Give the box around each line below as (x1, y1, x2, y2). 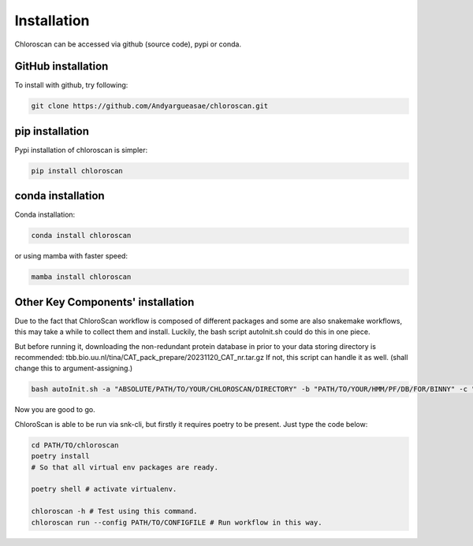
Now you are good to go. (14, 405, 95, 414)
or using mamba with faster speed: (14, 251, 128, 261)
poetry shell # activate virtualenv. (31, 485, 177, 494)
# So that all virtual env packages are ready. (31, 462, 218, 472)
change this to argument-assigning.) (14, 363, 133, 373)
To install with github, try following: (14, 80, 128, 90)
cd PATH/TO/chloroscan (31, 440, 119, 449)
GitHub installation (14, 60, 109, 73)
